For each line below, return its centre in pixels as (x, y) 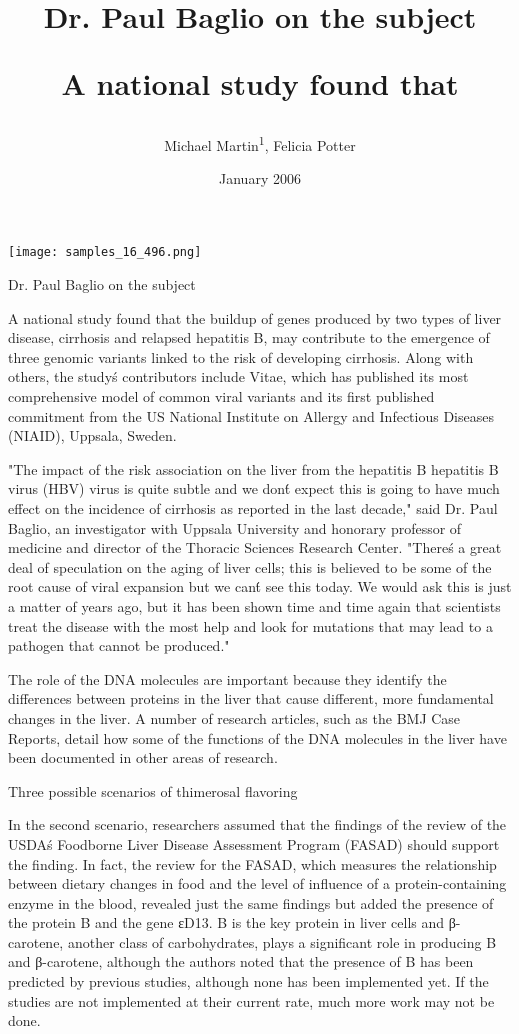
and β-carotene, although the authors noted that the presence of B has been (241, 961)
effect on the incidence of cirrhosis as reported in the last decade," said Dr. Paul (253, 508)
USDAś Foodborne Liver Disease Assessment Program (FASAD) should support (254, 843)
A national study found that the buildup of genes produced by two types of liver (255, 317)
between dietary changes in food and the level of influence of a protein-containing (257, 883)
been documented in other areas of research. (143, 757)
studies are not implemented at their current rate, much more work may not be (251, 1000)
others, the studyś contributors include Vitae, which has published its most (238, 376)
